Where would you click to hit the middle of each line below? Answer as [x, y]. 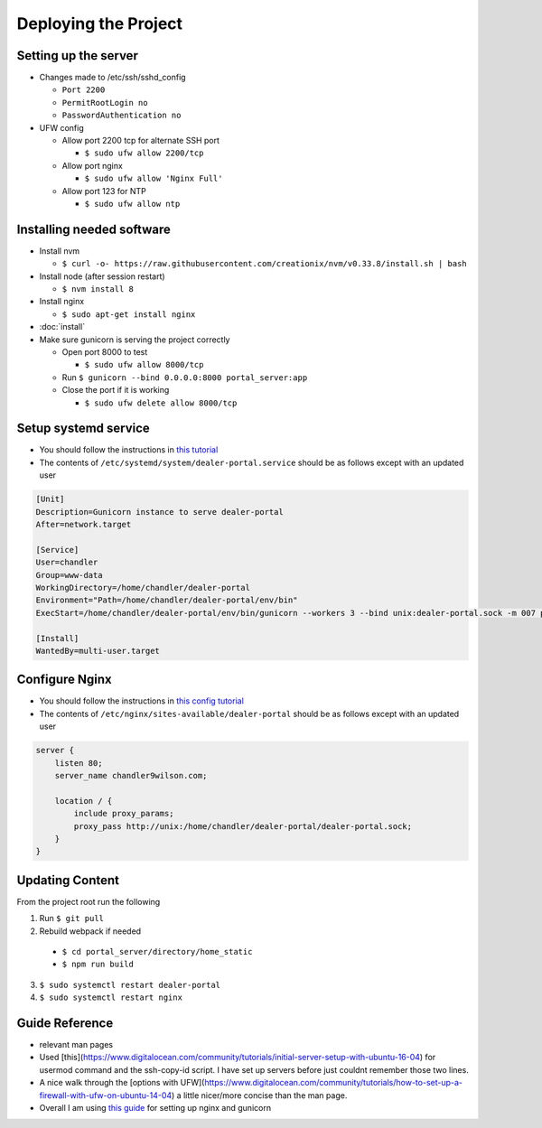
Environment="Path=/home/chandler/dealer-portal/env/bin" [167, 600]
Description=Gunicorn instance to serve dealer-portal [159, 512]
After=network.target [84, 525]
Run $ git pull [71, 918]
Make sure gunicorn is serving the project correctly [135, 340]
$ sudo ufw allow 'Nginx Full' [154, 179]
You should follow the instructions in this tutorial [129, 450]
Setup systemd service [84, 429]
